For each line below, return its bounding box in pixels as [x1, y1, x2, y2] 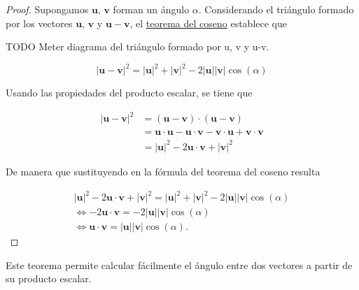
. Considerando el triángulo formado [198, 2, 354, 16]
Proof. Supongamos [6, 2, 89, 16]
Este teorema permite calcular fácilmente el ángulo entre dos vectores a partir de [6, 257, 353, 272]
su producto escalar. [6, 271, 92, 286]
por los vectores [6, 15, 73, 30]
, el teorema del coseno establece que [129, 15, 287, 30]
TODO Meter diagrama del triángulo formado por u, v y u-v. [6, 39, 269, 54]
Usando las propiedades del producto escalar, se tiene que [6, 85, 253, 100]
